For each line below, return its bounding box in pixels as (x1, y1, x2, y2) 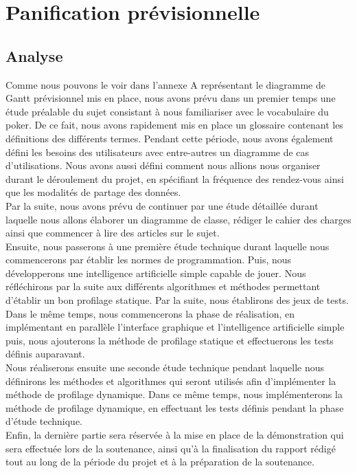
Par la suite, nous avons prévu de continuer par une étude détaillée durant (5, 198, 319, 212)
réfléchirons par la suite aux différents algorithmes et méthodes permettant (5, 279, 321, 294)
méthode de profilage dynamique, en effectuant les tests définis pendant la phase (5, 400, 344, 415)
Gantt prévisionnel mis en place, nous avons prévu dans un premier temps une (5, 91, 336, 105)
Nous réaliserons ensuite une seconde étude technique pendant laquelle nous (5, 360, 325, 375)
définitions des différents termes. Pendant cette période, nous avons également (5, 131, 334, 145)
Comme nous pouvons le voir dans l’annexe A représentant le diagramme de (5, 77, 325, 91)
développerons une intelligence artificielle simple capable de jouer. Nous (5, 265, 306, 280)
